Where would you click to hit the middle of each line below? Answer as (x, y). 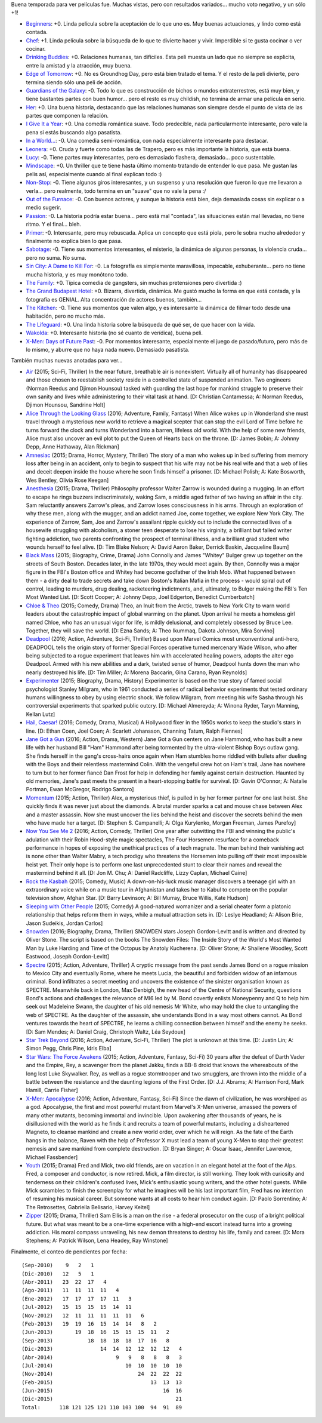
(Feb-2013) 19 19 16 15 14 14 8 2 (89, 1324)
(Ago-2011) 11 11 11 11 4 (70, 1290)
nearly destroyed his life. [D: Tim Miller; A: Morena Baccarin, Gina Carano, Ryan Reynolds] (137, 672)
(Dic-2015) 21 (102, 1399)
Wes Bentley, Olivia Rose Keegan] (67, 480)
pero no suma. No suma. (56, 257)
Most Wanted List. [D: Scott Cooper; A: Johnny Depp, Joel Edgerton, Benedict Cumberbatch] (140, 597)
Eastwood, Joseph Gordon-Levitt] (68, 957)
